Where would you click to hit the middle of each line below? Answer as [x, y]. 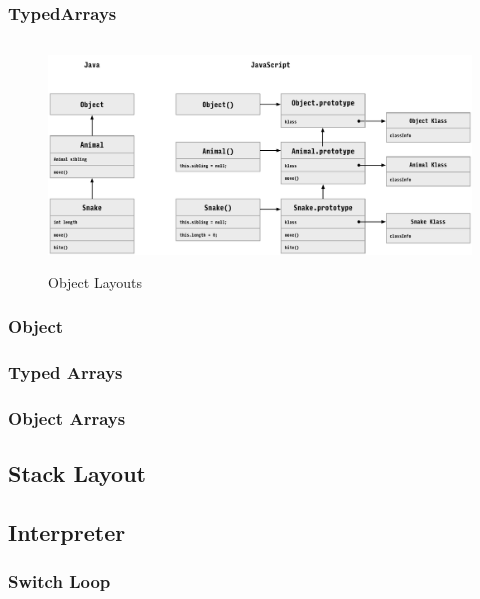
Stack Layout [77, 473]
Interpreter [67, 531]
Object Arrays [67, 417]
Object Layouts [95, 281]
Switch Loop [59, 581]
